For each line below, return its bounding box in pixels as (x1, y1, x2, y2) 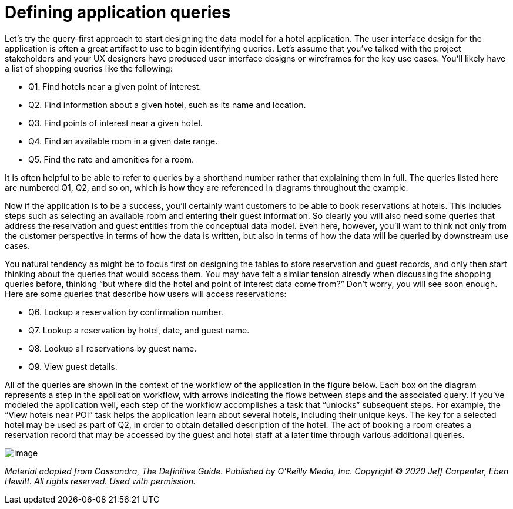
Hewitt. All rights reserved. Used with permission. (5, 476, 196, 486)
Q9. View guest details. (28, 361, 118, 372)
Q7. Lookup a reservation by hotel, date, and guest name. (28, 325, 250, 335)
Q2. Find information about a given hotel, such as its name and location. (28, 99, 306, 110)
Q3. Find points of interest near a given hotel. (28, 117, 203, 128)
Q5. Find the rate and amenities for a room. (28, 154, 195, 164)
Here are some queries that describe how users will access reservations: (5, 288, 287, 299)
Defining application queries (5, 2, 231, 22)
